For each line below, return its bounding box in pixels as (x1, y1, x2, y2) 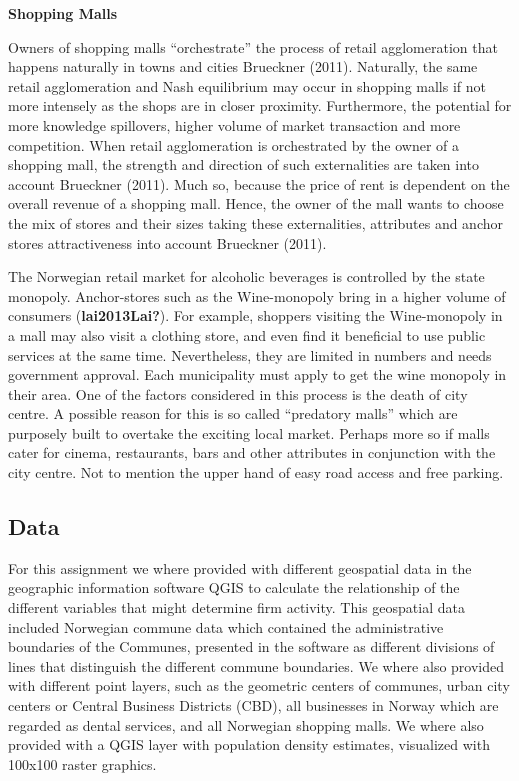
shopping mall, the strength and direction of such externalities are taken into (8, 154, 480, 175)
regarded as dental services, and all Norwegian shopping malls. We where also (8, 714, 484, 735)
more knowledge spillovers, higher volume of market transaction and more (8, 114, 461, 135)
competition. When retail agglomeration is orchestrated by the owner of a (8, 134, 460, 155)
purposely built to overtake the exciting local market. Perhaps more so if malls (8, 422, 490, 443)
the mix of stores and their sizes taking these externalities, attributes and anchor (8, 212, 503, 233)
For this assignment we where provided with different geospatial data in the (8, 557, 472, 578)
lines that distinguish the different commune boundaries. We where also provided (8, 655, 505, 676)
